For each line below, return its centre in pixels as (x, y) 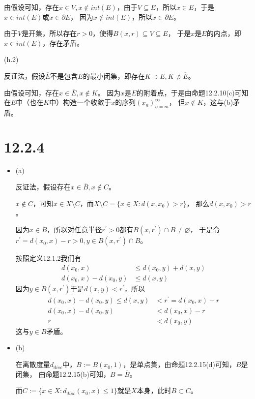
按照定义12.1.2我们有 (48, 258)
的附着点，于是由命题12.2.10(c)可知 (192, 92)
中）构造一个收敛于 (80, 102)
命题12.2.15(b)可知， (78, 374)
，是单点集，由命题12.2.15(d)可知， (179, 364)
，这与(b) (218, 102)
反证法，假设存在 (43, 187)
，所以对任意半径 (74, 230)
